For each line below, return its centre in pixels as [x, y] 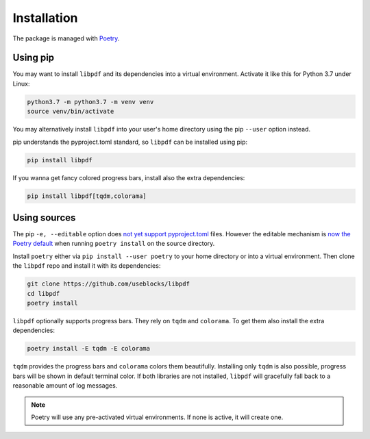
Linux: [21, 84]
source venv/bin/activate [71, 112]
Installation [45, 18]
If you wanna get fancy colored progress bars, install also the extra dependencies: [129, 177]
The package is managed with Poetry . [66, 38]
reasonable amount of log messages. [65, 386]
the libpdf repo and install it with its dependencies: [87, 266]
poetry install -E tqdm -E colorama [89, 349]
